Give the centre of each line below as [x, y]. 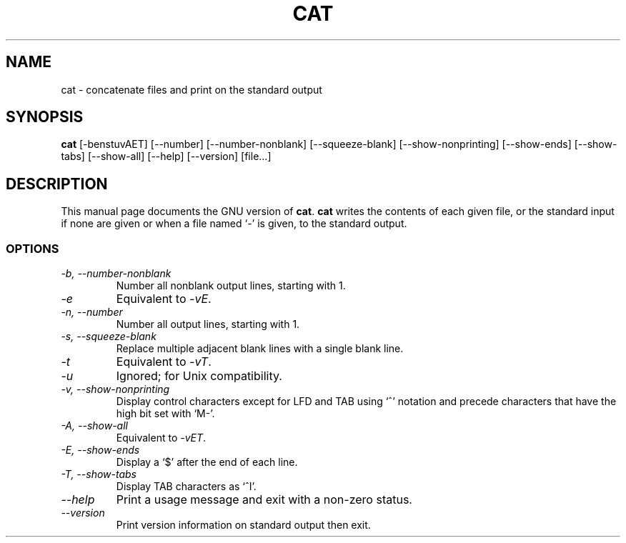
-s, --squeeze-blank [109, 337]
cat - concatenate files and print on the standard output [192, 89]
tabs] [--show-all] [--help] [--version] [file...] [166, 156]
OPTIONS [33, 248]
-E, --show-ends [100, 450]
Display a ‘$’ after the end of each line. [207, 462]
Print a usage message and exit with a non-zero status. [264, 500]
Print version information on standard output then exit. [243, 525]
